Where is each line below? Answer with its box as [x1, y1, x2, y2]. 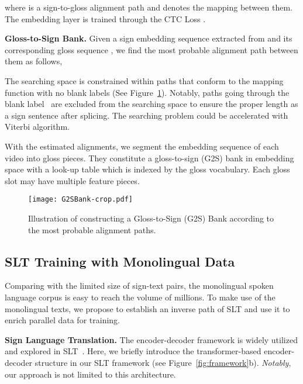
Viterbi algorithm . [5, 120, 70, 133]
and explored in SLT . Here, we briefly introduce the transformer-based [5, 345, 261, 357]
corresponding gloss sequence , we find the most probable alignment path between [5, 43, 298, 56]
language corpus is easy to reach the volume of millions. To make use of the [5, 290, 276, 303]
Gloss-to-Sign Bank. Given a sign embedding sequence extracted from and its [5, 32, 292, 44]
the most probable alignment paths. [28, 223, 156, 236]
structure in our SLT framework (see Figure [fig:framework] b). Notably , [35, 356, 291, 368]
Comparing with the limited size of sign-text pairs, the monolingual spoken [5, 279, 274, 292]
